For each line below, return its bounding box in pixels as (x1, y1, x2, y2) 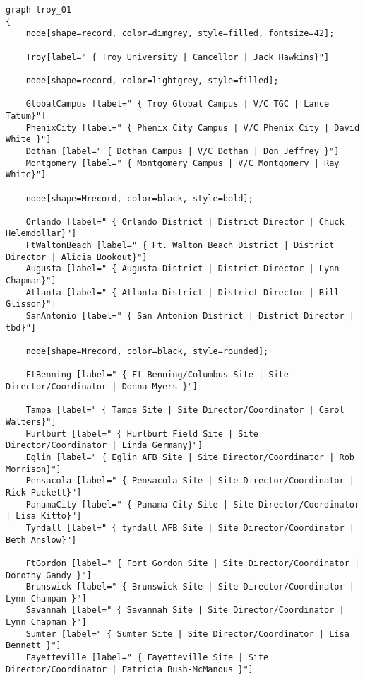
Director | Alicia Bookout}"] (6, 252, 148, 262)
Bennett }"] (6, 640, 61, 651)
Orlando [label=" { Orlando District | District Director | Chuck (25, 216, 345, 227)
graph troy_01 (6, 5, 72, 15)
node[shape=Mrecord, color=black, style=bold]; (25, 193, 253, 204)
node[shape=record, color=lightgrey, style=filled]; (25, 75, 279, 86)
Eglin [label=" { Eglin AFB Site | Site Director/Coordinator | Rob (25, 452, 354, 462)
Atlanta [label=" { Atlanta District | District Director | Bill (25, 287, 340, 298)
